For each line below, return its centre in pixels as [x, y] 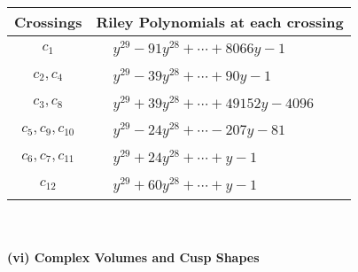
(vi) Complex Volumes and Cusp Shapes [133, 257]
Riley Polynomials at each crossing [220, 22]
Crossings [48, 22]
